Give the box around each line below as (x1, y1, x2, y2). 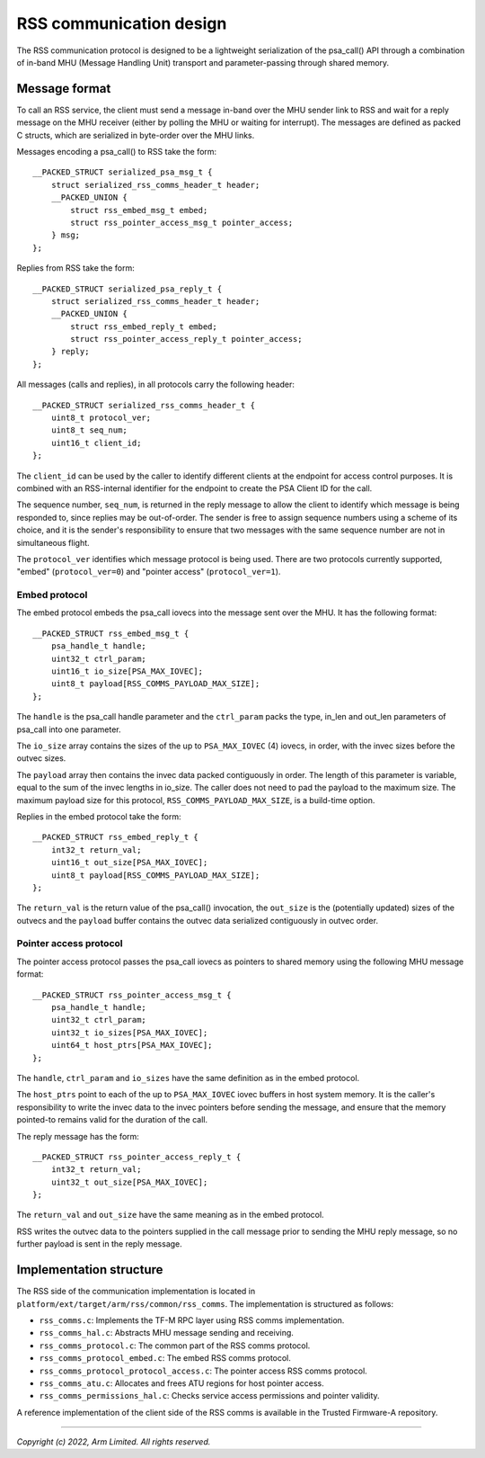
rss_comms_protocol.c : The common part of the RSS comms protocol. (39, 1340, 311, 1351)
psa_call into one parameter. (16, 724, 121, 735)
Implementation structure (16, 1262, 163, 1277)
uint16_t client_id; (50, 437, 142, 448)
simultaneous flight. (16, 537, 90, 548)
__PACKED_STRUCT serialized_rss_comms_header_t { (32, 400, 256, 410)
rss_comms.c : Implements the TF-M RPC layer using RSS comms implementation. (39, 1314, 345, 1326)
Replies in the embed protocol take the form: (16, 810, 181, 822)
